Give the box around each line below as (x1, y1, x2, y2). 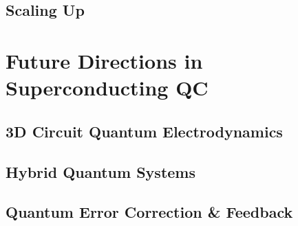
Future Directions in (6, 46, 203, 74)
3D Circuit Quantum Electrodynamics (6, 120, 283, 142)
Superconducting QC (6, 74, 209, 102)
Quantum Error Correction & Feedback (6, 201, 293, 223)
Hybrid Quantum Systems (6, 161, 196, 182)
